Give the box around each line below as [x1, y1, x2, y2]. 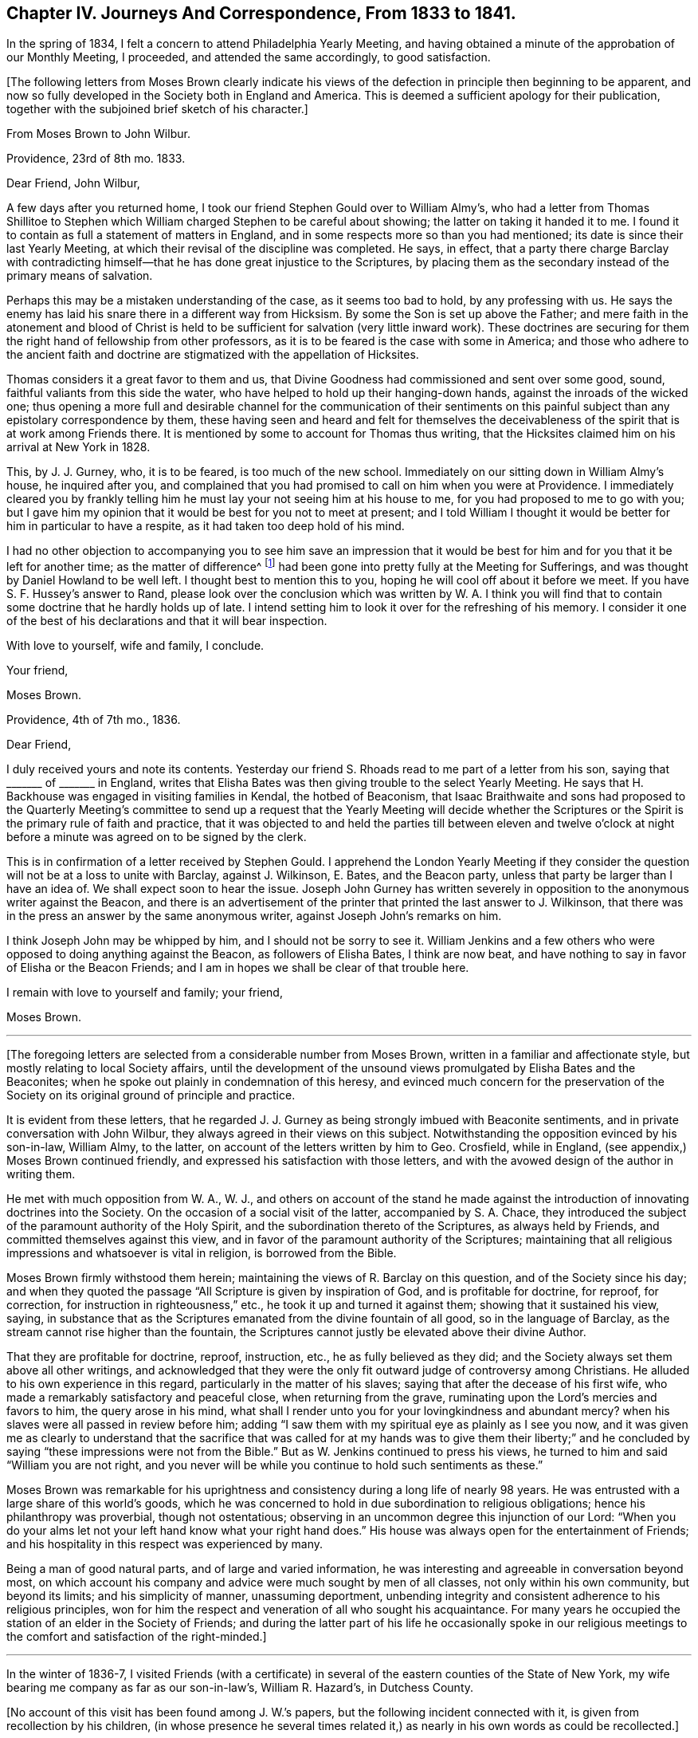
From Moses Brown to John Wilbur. [6, 127, 190, 141]
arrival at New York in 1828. [6, 440, 151, 454]
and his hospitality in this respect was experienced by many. [6, 1537, 323, 1551]
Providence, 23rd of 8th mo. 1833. [6, 151, 186, 166]
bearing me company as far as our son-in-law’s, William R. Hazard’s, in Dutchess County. [6, 1681, 474, 1695]
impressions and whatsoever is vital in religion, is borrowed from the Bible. [6, 1246, 397, 1260]
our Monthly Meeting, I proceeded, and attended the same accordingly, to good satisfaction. [6, 50, 491, 65]
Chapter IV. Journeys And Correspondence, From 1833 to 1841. [6, 3, 516, 23]
